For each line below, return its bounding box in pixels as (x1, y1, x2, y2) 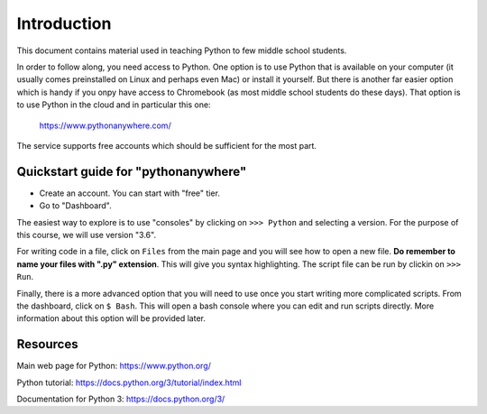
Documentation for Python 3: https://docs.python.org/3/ (16, 393, 225, 404)
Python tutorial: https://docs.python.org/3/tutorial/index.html (16, 377, 242, 388)
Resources (16, 336, 78, 352)
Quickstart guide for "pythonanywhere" (16, 163, 247, 179)
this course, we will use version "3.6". (16, 229, 157, 240)
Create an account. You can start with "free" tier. (39, 188, 221, 198)
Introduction (16, 14, 112, 33)
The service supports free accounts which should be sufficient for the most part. (16, 140, 317, 151)
